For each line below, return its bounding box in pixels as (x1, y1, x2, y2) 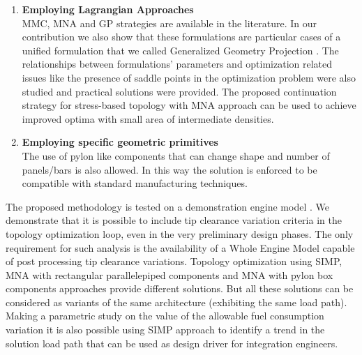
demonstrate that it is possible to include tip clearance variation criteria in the (6, 213, 342, 227)
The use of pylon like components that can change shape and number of (22, 148, 330, 163)
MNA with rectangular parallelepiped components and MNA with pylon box (6, 267, 333, 282)
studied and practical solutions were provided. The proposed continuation (22, 84, 337, 98)
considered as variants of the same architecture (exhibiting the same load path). (6, 294, 347, 309)
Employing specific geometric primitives (22, 135, 218, 149)
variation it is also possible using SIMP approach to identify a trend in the (6, 322, 325, 337)
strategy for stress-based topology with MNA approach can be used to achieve (22, 98, 356, 112)
